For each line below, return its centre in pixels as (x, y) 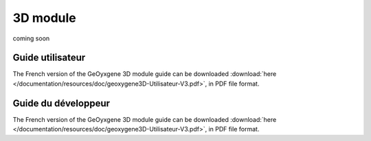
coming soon (31, 38)
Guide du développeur (61, 103)
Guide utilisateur (49, 58)
